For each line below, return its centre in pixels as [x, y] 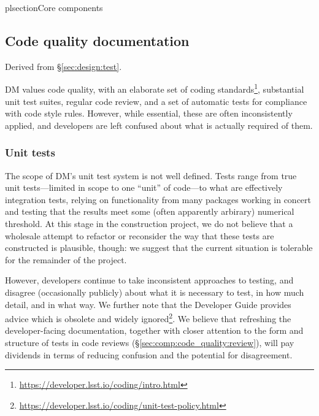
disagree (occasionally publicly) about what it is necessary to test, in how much [155, 292]
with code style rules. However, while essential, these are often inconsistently [149, 113]
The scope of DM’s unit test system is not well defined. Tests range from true [151, 175]
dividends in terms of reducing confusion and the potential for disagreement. [149, 354]
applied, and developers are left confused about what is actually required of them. [159, 125]
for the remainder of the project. [66, 259]
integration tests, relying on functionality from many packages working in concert [158, 199]
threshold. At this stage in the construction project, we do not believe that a [149, 224]
